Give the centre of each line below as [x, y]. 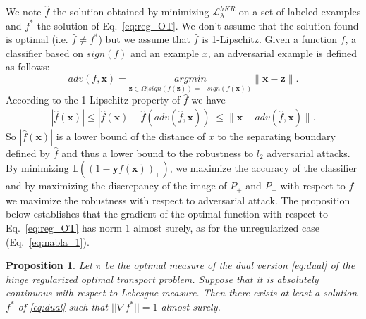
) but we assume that [144, 39]
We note [24, 11]
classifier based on [44, 52]
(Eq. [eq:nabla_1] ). [48, 241]
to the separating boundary [276, 136]
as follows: [28, 67]
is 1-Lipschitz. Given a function [269, 39]
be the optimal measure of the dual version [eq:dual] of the [230, 265]
